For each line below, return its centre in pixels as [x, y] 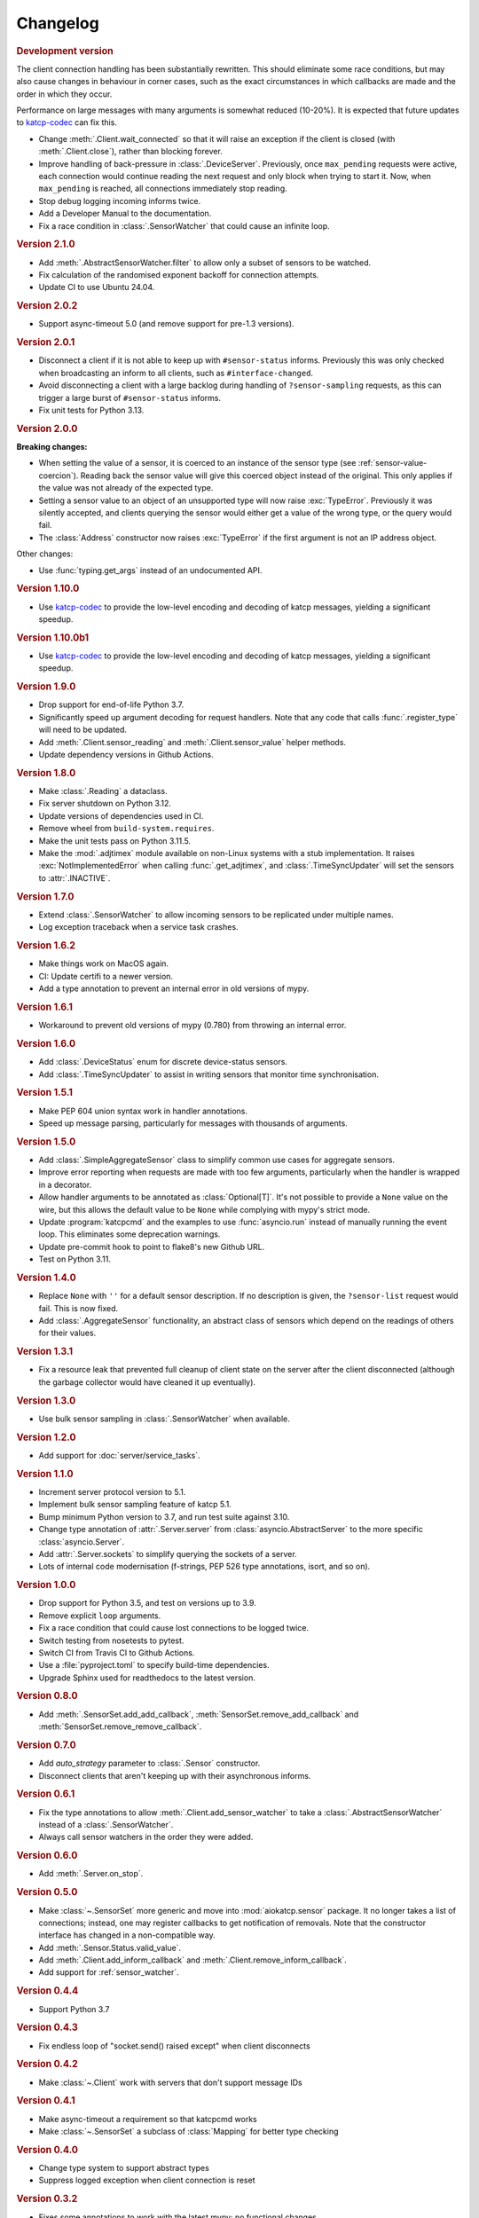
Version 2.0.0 [47, 429]
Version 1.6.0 [46, 1043]
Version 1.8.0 [46, 773]
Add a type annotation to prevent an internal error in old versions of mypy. [174, 988]
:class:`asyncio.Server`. [82, 1542]
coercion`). [59, 476]
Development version [65, 51]
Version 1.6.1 [45, 1007]
